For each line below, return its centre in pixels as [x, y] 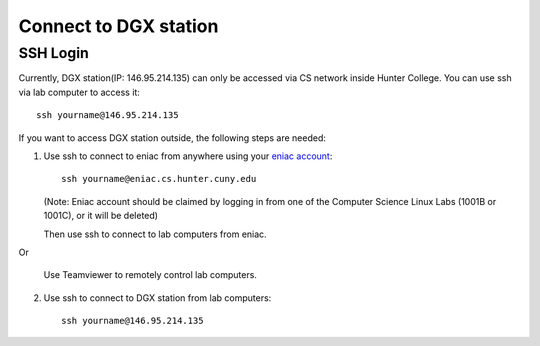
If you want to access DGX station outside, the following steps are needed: [172, 137]
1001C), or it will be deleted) [101, 216]
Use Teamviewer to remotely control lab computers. [150, 275]
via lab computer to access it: [79, 92]
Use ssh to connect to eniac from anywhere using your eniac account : [188, 156]
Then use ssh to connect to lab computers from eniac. [155, 234]
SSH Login [53, 53]
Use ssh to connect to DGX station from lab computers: [157, 297]
